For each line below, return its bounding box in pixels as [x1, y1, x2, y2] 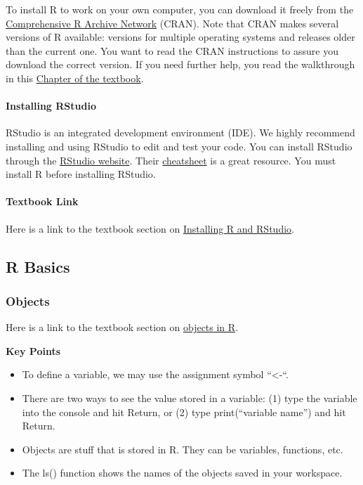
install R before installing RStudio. [6, 167, 156, 181]
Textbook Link [6, 194, 79, 209]
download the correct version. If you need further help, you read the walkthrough [6, 57, 355, 72]
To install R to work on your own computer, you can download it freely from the [6, 2, 354, 16]
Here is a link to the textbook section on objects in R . [6, 320, 239, 335]
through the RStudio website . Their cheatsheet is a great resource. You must [6, 153, 336, 167]
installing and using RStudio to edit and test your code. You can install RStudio [6, 138, 352, 153]
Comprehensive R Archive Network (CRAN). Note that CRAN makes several [6, 15, 339, 30]
